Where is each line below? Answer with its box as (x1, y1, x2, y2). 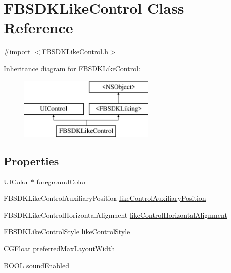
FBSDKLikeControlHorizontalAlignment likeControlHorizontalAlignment (4, 209, 227, 220)
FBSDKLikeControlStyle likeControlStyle (4, 226, 130, 237)
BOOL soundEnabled (4, 260, 69, 270)
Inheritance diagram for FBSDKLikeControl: (4, 63, 140, 73)
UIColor (4, 176, 29, 186)
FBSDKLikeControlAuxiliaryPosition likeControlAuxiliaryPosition (4, 193, 206, 203)
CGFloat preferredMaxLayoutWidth (4, 243, 115, 254)
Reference (4, 17, 73, 38)
